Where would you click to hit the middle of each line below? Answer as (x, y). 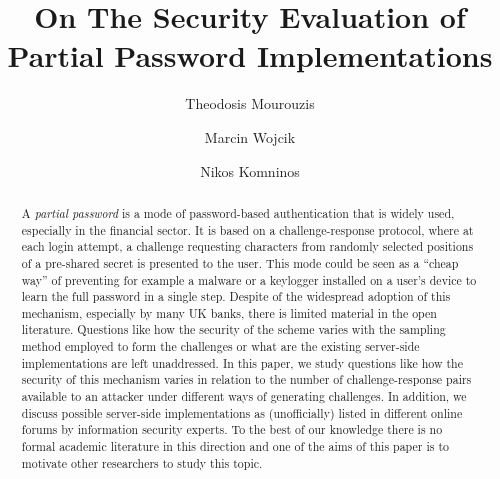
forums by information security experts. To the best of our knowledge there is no (232, 429)
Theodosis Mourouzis (250, 103)
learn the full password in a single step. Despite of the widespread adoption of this (236, 296)
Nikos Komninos (250, 170)
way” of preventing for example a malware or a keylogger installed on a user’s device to (249, 279)
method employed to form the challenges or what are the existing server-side (220, 346)
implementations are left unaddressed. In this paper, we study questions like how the (242, 362)
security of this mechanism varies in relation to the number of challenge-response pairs (246, 379)
